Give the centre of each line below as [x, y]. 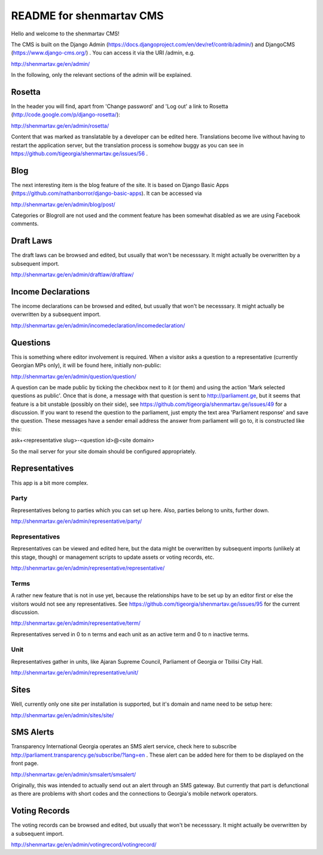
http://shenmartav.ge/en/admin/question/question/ [74, 376]
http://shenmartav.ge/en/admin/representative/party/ [77, 521]
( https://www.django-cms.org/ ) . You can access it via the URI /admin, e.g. [103, 53]
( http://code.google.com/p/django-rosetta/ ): [66, 115]
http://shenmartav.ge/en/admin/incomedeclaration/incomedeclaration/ [98, 325]
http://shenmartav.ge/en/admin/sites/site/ [63, 715]
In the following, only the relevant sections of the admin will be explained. [101, 75]
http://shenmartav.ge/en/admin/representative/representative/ [88, 568]
